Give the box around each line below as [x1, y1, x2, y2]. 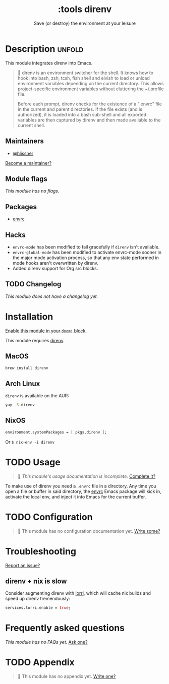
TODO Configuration [5, 511, 93, 523]
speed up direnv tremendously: [5, 596, 71, 602]
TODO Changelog [5, 280, 62, 288]
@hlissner [12, 150, 34, 156]
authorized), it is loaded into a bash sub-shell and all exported [17, 111, 146, 117]
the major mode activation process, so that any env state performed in [12, 255, 159, 261]
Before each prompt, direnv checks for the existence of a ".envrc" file [17, 101, 162, 107]
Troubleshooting [5, 545, 77, 557]
